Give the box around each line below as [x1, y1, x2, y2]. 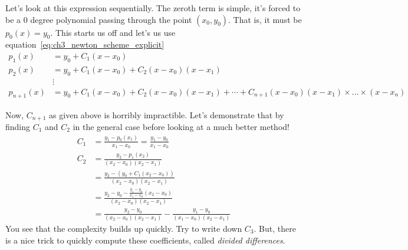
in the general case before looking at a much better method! [73, 120, 289, 132]
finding [5, 120, 31, 132]
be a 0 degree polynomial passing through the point [5, 13, 192, 25]
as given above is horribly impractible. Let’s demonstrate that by [49, 108, 284, 121]
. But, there [254, 222, 296, 234]
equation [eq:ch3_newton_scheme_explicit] [5, 38, 164, 51]
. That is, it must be [228, 13, 302, 25]
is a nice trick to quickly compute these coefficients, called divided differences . [5, 234, 285, 246]
